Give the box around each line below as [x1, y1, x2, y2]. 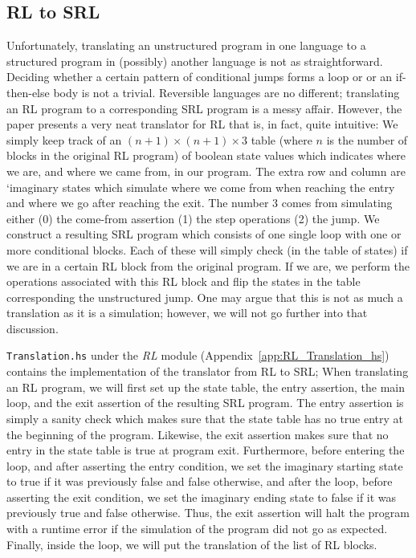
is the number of [326, 131, 408, 148]
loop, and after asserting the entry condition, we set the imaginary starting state [6, 457, 403, 474]
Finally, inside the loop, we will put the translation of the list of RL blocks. [6, 536, 377, 552]
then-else [6, 83, 50, 100]
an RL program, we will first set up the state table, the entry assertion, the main [6, 378, 405, 395]
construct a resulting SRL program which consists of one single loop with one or [6, 226, 402, 242]
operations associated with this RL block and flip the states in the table [6, 273, 361, 290]
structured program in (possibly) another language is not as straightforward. [6, 52, 383, 69]
